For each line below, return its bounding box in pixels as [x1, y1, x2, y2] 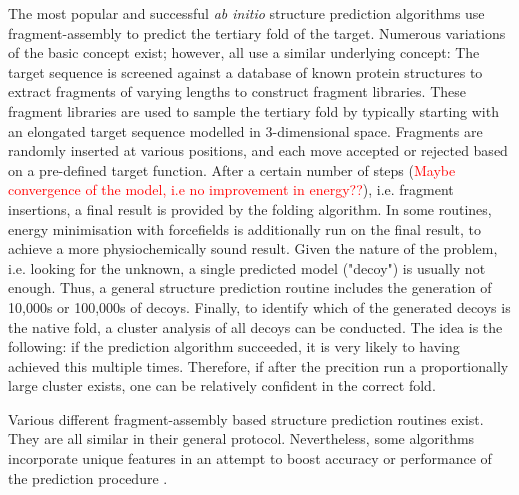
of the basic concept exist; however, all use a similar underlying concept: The [8, 42, 480, 63]
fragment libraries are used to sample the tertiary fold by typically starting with [8, 100, 499, 121]
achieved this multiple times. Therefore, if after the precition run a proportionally [8, 355, 509, 376]
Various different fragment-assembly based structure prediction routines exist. [8, 408, 484, 429]
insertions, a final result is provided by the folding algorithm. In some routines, [8, 198, 492, 219]
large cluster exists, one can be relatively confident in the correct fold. [8, 375, 436, 396]
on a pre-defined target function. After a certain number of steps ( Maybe [8, 159, 456, 180]
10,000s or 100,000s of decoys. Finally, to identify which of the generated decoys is [8, 296, 511, 317]
